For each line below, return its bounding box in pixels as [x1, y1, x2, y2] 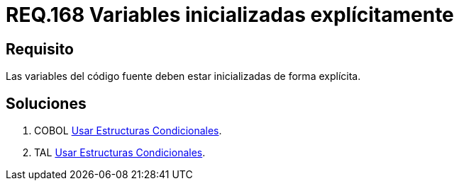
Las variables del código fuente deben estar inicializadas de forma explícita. [6, 70, 361, 83]
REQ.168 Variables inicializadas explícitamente [6, 3, 454, 27]
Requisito [6, 40, 74, 58]
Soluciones [6, 94, 87, 112]
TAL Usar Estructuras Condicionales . [34, 146, 206, 159]
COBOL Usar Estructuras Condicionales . [34, 124, 222, 137]
